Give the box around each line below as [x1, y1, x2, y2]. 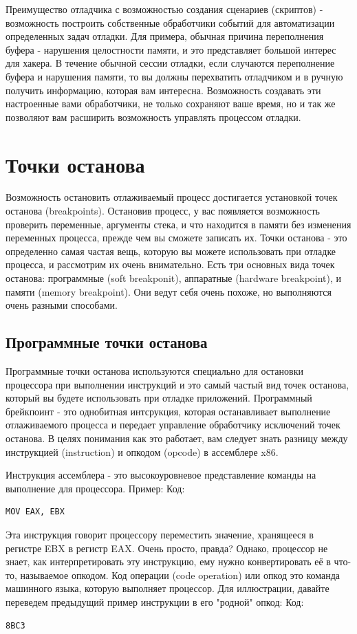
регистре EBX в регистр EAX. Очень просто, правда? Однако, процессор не [6, 540, 328, 555]
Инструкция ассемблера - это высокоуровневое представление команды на [6, 468, 316, 482]
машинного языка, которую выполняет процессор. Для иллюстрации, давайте [6, 581, 329, 595]
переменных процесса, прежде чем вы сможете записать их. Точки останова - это [6, 230, 347, 245]
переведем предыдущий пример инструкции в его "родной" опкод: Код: [6, 594, 304, 609]
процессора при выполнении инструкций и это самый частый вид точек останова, [6, 377, 349, 391]
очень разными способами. [6, 298, 118, 312]
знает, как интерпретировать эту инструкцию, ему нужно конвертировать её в [6, 554, 331, 569]
